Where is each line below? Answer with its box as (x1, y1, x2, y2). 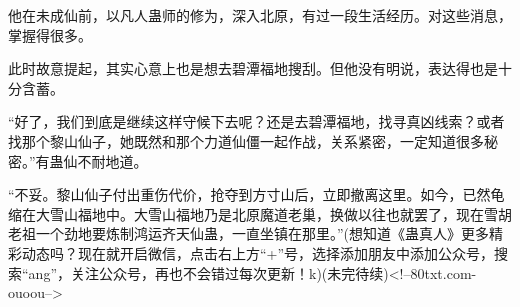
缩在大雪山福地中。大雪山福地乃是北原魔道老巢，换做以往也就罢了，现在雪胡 (8, 203, 512, 224)
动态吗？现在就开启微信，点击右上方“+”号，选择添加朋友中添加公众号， (21, 242, 495, 263)
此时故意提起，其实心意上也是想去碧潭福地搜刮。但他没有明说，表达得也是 (8, 58, 498, 79)
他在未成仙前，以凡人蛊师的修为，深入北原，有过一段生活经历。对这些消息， (8, 5, 512, 25)
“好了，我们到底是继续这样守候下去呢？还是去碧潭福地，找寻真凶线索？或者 (8, 111, 505, 132)
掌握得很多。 (8, 24, 92, 45)
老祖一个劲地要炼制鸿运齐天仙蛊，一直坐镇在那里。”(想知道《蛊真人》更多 (8, 223, 490, 244)
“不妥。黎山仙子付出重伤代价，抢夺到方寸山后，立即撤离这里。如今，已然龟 (8, 184, 505, 205)
